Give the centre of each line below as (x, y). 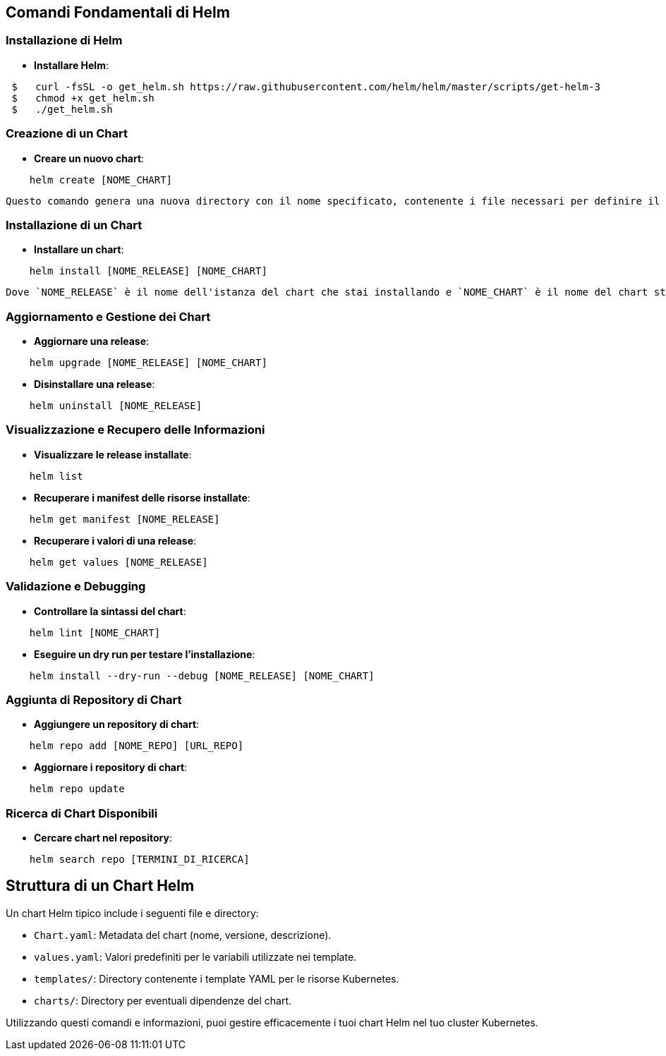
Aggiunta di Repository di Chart (94, 699)
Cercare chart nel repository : (103, 838)
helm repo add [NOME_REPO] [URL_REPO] (137, 746)
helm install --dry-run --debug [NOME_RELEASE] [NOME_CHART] (202, 675)
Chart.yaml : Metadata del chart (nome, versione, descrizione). (183, 935)
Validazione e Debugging (76, 587)
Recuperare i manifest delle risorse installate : (142, 497)
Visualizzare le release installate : (113, 454)
